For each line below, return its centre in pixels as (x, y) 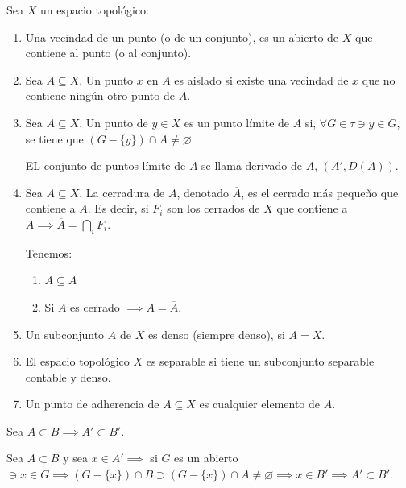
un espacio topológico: (94, 10)
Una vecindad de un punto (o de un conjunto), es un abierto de (182, 37)
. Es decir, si (118, 208)
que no (379, 79)
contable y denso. (68, 376)
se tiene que (54, 138)
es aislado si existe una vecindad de (261, 79)
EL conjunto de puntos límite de (106, 165)
